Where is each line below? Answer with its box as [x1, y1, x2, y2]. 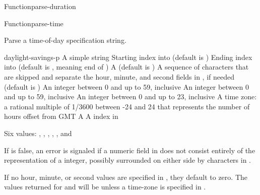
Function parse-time [4, 18, 63, 28]
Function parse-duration [4, 1, 76, 11]
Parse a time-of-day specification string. [4, 35, 126, 45]
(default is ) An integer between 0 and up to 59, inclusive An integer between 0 [4, 81, 249, 92]
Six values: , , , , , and [4, 127, 72, 138]
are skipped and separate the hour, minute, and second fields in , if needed [4, 71, 235, 82]
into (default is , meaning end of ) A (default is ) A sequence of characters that [4, 61, 249, 72]
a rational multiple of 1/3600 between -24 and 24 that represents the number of [4, 101, 250, 111]
